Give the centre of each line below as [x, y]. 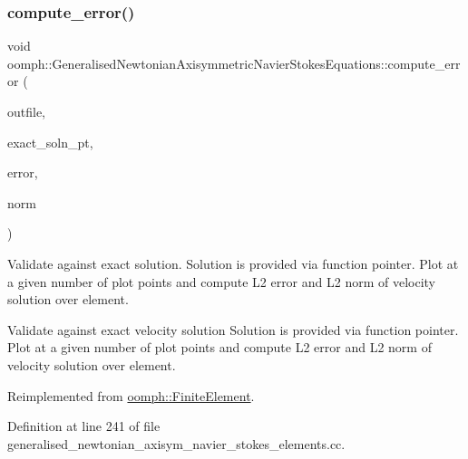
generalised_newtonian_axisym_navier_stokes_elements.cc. [176, 443]
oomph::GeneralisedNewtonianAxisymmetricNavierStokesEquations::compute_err [234, 63]
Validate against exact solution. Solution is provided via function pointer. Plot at [233, 263]
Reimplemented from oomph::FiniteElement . [131, 395]
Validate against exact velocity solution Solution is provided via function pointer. [233, 329]
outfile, [27, 111]
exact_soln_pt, [50, 142]
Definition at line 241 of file [84, 426]
